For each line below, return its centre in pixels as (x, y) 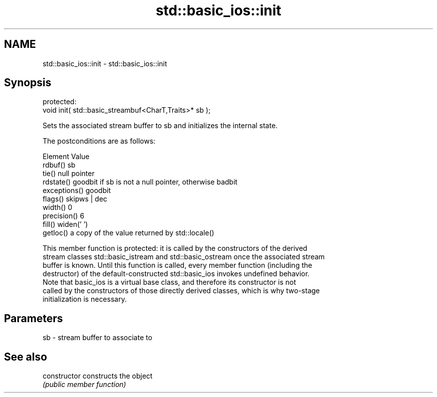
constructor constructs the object (98, 376)
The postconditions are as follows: (99, 141)
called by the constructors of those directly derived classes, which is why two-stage (181, 291)
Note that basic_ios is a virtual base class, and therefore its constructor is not (169, 282)
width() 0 (57, 207)
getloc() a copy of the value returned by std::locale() (128, 233)
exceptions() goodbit (77, 191)
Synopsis (28, 83)
